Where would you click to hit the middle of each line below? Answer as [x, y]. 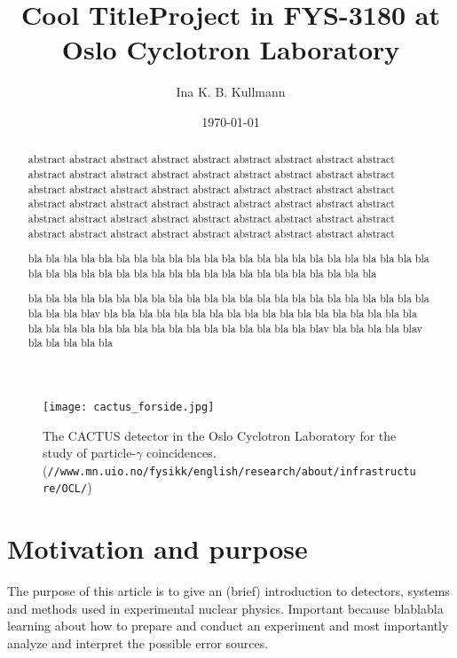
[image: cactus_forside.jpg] [129, 407]
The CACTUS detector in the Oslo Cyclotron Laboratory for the [220, 435]
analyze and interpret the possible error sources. [138, 643]
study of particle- [90, 453]
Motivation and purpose [158, 548]
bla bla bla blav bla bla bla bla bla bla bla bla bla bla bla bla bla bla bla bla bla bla [222, 313]
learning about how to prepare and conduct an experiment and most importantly [228, 626]
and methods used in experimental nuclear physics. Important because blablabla [225, 608]
